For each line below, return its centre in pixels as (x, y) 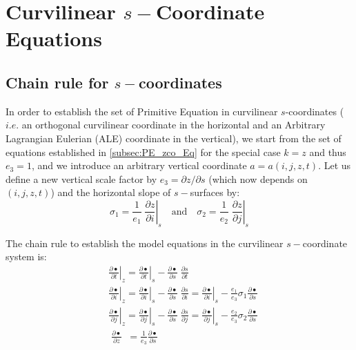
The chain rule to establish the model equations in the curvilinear (145, 243)
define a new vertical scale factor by (81, 178)
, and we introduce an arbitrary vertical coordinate (139, 165)
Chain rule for (57, 82)
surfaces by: (215, 192)
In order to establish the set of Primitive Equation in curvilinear (142, 111)
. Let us (335, 165)
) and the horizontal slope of (111, 192)
